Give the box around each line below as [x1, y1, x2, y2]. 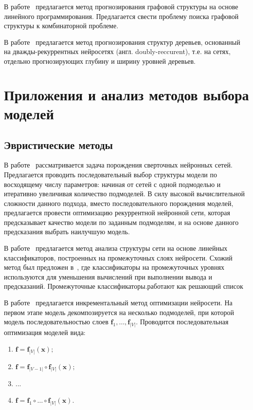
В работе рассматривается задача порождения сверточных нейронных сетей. [4, 160, 233, 170]
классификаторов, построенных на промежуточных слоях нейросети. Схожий [4, 252, 233, 262]
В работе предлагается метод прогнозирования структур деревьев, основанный [4, 37, 240, 47]
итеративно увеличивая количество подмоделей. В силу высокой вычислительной [4, 188, 245, 199]
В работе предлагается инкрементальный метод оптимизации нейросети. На [4, 298, 233, 308]
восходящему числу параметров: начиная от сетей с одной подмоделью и [4, 179, 221, 189]
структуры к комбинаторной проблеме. [4, 20, 119, 31]
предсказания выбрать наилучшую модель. [4, 226, 130, 237]
